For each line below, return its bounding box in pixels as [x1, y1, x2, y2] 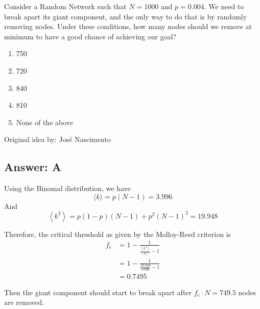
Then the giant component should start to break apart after [4, 287, 192, 297]
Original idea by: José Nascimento [4, 134, 111, 145]
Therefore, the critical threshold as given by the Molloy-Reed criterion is [4, 228, 231, 239]
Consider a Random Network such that [4, 1, 127, 11]
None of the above [16, 116, 74, 127]
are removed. [4, 297, 44, 307]
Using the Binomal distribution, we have [4, 183, 131, 194]
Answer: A [4, 159, 61, 175]
